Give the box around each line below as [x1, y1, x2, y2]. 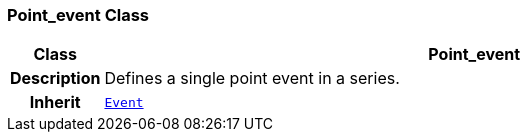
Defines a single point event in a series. [104, 68, 400, 89]
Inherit [29, 92, 81, 113]
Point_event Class [7, 5, 150, 25]
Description [10, 68, 101, 89]
